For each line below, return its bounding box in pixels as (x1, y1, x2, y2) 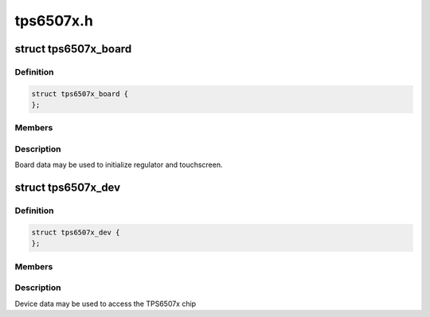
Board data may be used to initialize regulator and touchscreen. (14, 160, 223, 170)
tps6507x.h (14, 12, 93, 29)
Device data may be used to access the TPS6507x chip (14, 299, 197, 308)
